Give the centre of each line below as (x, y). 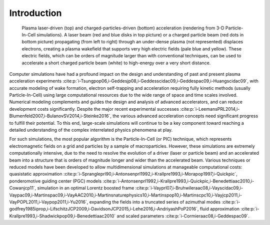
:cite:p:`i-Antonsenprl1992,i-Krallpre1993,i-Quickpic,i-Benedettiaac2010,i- (178, 181)
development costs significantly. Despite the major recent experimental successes (94, 109)
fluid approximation (220, 209)
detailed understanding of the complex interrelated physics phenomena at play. (91, 130)
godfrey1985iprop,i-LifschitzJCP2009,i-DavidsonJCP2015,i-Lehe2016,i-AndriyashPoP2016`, (104, 209)
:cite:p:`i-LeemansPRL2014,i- (210, 109)
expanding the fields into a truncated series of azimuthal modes (155, 202)
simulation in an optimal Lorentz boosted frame (86, 188)
